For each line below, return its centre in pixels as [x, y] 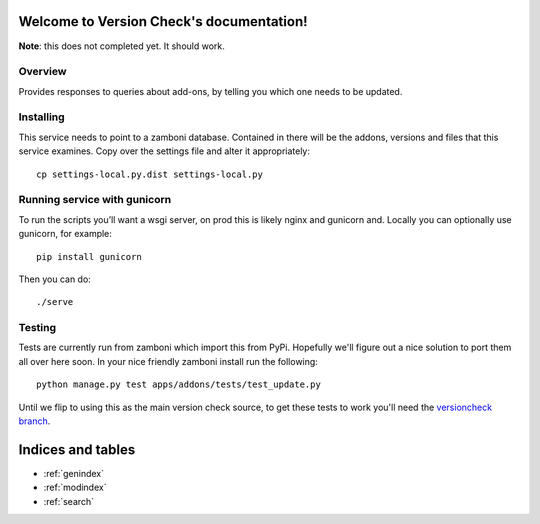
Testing [37, 328]
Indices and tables [77, 449]
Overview [42, 72]
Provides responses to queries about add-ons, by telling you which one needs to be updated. [210, 91]
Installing [41, 117]
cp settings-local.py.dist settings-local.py [150, 174]
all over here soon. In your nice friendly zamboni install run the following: [168, 361]
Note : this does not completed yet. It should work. [121, 46]
